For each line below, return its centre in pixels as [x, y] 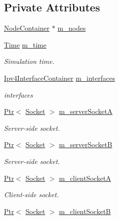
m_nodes [72, 28]
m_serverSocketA [86, 111]
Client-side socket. [31, 194]
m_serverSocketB [86, 144]
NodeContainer [27, 28]
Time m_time [25, 44]
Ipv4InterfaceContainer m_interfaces [59, 78]
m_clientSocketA [85, 178]
